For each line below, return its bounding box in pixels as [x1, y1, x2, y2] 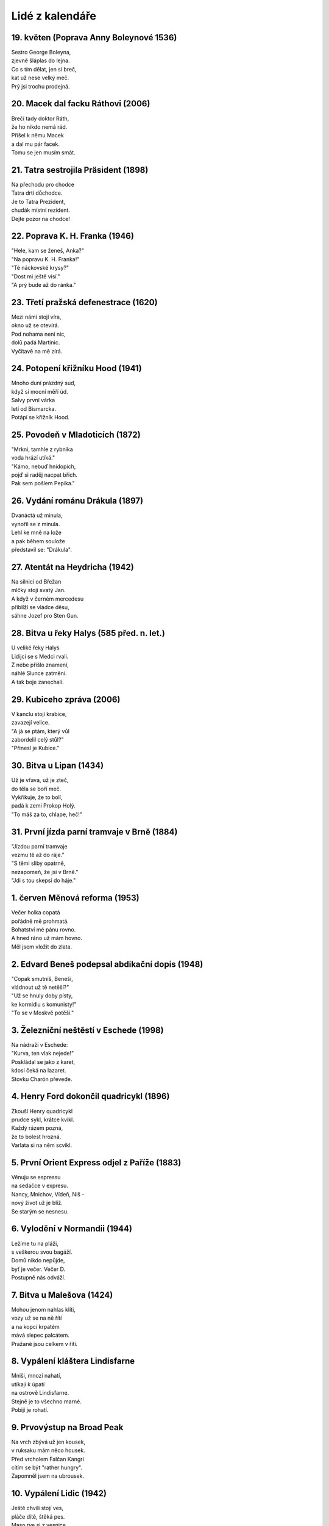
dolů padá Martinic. [11, 339, 60, 346]
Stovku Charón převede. [11, 1075, 73, 1083]
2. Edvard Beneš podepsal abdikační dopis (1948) [11, 959, 203, 969]
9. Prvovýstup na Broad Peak [11, 1422, 124, 1433]
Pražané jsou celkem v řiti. [11, 1340, 78, 1347]
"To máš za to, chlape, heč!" [11, 811, 82, 818]
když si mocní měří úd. [11, 388, 68, 395]
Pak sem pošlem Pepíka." [11, 480, 76, 487]
